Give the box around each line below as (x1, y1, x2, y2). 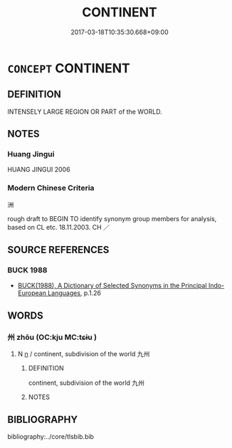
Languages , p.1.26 (47, 289, 102, 297)
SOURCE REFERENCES (7, 244, 110, 256)
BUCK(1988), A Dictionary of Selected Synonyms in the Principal (17, 282, 208, 290)
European (17, 289, 46, 297)
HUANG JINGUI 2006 (7, 165, 70, 174)
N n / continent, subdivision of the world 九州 (17, 350, 150, 358)
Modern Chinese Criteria (7, 183, 95, 193)
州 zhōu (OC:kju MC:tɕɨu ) (7, 332, 97, 342)
